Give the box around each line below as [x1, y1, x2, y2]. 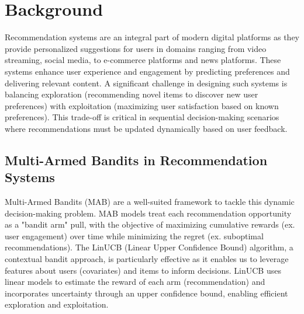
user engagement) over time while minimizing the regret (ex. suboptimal [5, 229, 264, 242]
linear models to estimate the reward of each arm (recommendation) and [5, 275, 265, 288]
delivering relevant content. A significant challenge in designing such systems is [5, 76, 288, 89]
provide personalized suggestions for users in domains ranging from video [5, 42, 267, 54]
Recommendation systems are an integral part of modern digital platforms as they [5, 31, 299, 43]
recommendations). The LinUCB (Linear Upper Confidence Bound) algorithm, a [5, 241, 293, 253]
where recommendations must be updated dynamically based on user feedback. [5, 122, 288, 134]
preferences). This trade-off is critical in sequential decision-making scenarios [5, 111, 279, 123]
